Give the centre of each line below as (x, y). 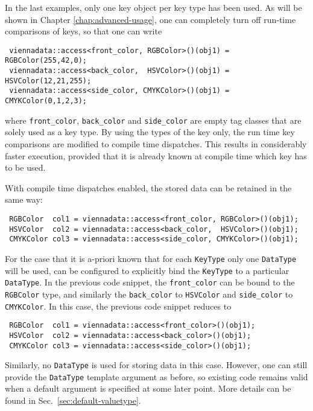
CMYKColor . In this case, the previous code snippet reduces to (118, 306)
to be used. (25, 167)
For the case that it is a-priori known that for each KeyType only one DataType (151, 258)
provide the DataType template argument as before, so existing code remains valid (156, 376)
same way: (24, 199)
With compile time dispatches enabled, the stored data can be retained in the (148, 187)
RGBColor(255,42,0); (46, 61)
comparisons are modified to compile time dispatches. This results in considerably (156, 143)
